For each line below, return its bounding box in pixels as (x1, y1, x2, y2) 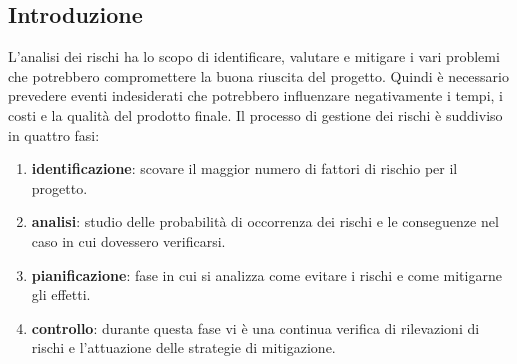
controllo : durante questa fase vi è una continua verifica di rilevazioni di (31, 317, 480, 338)
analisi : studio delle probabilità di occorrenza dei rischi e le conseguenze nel (31, 211, 499, 232)
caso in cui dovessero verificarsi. (31, 230, 226, 251)
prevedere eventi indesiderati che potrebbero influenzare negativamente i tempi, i (8, 85, 503, 106)
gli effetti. (31, 284, 91, 305)
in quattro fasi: (8, 124, 100, 145)
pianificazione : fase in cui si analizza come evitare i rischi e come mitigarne (31, 264, 502, 285)
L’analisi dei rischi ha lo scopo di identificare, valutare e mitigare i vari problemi (8, 46, 500, 67)
